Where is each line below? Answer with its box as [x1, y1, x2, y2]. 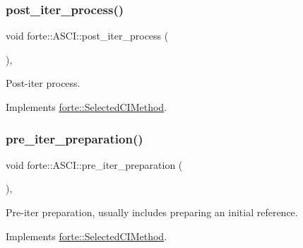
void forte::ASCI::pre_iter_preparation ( [6, 157, 183, 172]
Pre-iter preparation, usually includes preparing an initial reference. [6, 205, 298, 219]
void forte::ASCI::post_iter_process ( [6, 28, 169, 43]
